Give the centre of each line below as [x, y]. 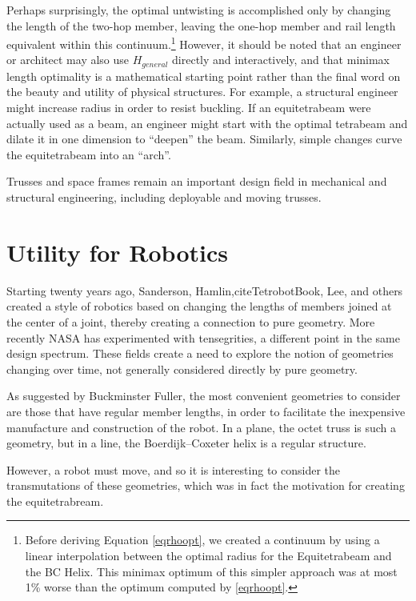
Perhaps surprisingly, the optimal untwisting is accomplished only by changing [199, 10]
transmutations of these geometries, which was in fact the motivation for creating [206, 485]
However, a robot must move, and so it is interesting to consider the [173, 469]
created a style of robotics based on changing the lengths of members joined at [199, 306]
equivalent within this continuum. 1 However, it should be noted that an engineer [204, 43]
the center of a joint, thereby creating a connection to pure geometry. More [191, 321]
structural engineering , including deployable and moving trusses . [164, 197]
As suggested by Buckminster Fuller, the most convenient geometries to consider [204, 396]
